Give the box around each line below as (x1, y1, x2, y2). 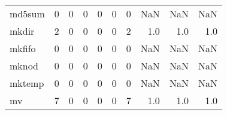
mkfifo (10, 41, 36, 55)
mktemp (10, 76, 44, 90)
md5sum (10, 7, 45, 20)
